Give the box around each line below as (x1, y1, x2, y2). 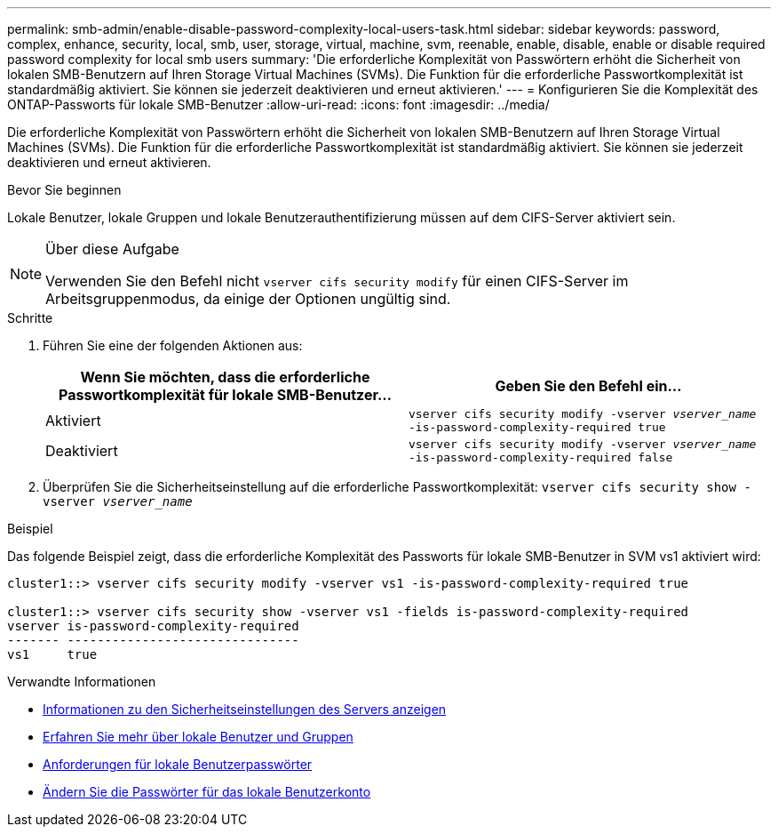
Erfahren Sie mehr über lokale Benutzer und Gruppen (43, 729, 353, 744)
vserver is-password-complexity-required (7, 619, 299, 633)
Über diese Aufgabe (45, 240, 179, 258)
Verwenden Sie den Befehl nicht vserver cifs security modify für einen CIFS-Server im (45, 272, 629, 290)
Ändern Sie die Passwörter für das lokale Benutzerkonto (43, 784, 371, 799)
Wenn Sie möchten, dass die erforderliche (80, 368, 370, 386)
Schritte (7, 310, 53, 325)
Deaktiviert (45, 442, 118, 460)
